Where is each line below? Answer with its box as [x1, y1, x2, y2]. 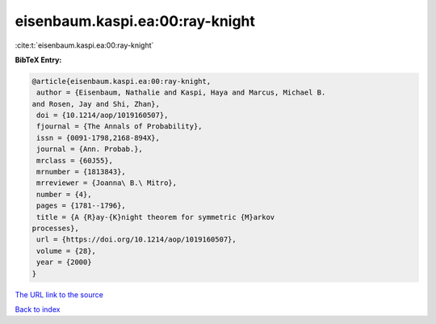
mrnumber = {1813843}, [36, 167, 127, 177]
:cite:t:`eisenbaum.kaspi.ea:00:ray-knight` [15, 40, 154, 50]
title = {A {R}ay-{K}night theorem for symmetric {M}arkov [36, 212, 275, 221]
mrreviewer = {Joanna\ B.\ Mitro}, [36, 179, 178, 187]
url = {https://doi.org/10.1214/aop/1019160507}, [36, 235, 237, 244]
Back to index [15, 304, 61, 314]
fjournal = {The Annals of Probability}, [36, 122, 203, 131]
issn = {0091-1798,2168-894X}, [36, 133, 161, 142]
